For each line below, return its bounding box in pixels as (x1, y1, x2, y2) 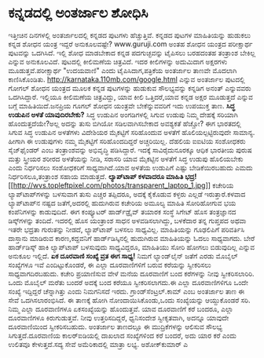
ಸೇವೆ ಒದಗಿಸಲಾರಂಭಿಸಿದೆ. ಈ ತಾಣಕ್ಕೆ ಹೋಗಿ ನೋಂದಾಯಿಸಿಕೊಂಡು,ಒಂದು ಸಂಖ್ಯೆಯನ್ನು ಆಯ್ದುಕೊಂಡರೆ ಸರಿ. (8, 295, 251, 305)
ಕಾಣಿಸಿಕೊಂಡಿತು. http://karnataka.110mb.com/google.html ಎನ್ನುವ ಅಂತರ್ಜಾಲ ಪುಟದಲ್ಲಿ (8, 75, 245, 84)
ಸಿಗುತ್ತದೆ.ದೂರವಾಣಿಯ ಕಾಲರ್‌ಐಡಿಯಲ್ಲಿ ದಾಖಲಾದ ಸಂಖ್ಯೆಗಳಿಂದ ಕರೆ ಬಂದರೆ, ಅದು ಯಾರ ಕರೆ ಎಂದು (8, 331, 237, 340)
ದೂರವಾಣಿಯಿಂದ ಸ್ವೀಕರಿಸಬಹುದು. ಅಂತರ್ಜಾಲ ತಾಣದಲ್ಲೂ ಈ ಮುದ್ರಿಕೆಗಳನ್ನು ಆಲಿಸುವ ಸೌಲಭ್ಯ (8, 322, 222, 331)
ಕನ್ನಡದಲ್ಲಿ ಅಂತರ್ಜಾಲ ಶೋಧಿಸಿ (8, 4, 148, 22)
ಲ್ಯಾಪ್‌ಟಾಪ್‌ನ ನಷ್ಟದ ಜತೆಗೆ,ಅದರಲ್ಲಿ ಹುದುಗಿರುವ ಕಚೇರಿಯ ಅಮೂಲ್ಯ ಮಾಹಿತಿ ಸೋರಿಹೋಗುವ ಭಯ (8, 198, 236, 207)
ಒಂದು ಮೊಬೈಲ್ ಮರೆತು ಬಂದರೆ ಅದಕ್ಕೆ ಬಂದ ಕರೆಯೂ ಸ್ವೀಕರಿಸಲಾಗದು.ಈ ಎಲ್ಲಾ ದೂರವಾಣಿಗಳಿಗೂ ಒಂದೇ (8, 277, 249, 287)
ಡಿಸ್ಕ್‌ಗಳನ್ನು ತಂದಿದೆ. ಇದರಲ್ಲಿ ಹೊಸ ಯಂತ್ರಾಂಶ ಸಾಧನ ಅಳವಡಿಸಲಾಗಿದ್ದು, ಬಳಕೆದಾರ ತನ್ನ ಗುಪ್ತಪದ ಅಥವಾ (8, 216, 247, 225)
